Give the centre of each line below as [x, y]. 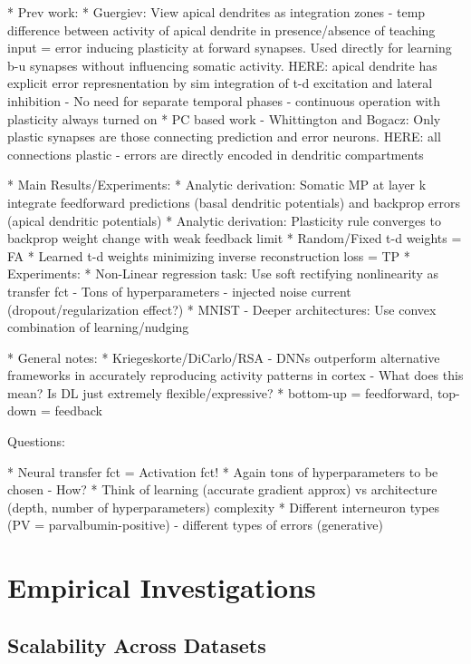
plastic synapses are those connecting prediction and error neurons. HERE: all [224, 137]
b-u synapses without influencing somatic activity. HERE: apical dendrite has [222, 65]
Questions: [36, 441]
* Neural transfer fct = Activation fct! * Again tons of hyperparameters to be [223, 471]
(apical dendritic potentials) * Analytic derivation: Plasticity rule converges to [224, 220]
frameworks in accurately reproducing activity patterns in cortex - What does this [235, 375]
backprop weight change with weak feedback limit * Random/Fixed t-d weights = [235, 238]
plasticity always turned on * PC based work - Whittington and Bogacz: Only [224, 118]
